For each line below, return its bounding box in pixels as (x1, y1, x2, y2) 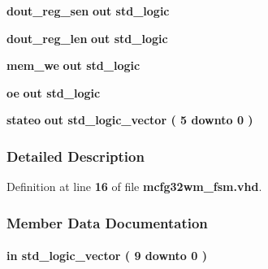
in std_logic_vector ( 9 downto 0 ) (6, 247, 207, 264)
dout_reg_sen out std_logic (6, 2, 170, 19)
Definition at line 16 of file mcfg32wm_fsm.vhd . (6, 178, 262, 195)
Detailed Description (6, 145, 145, 166)
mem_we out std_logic (6, 57, 140, 74)
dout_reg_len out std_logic (6, 29, 168, 46)
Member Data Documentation (6, 212, 208, 232)
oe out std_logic (6, 84, 101, 101)
